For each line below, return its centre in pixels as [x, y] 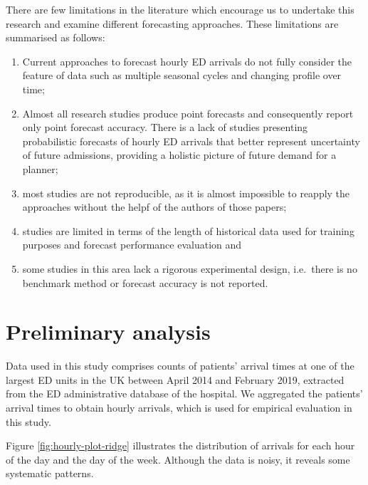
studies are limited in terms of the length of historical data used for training [188, 230]
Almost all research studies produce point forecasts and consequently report [188, 113]
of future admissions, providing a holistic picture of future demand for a [179, 155]
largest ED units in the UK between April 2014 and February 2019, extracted [175, 379]
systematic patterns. [50, 473]
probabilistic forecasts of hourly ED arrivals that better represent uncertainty [191, 141]
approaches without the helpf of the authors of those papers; [154, 207]
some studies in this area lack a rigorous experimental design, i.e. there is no [190, 268]
